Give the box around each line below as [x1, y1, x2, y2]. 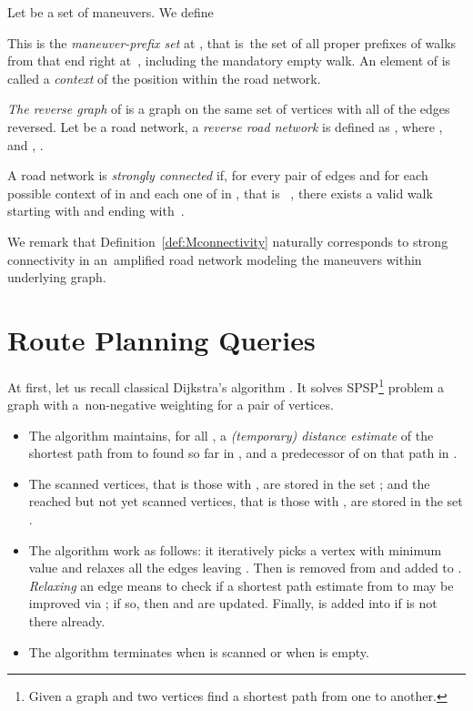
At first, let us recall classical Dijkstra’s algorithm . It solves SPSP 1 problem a [7, 374, 445, 396]
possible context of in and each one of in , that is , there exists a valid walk [7, 183, 433, 202]
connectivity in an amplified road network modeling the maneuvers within [7, 249, 422, 269]
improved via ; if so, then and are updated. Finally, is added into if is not [28, 594, 438, 613]
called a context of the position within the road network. [7, 68, 321, 87]
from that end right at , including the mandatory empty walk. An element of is [7, 51, 451, 70]
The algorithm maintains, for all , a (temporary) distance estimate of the [28, 425, 434, 444]
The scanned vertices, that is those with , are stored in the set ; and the [28, 473, 430, 493]
